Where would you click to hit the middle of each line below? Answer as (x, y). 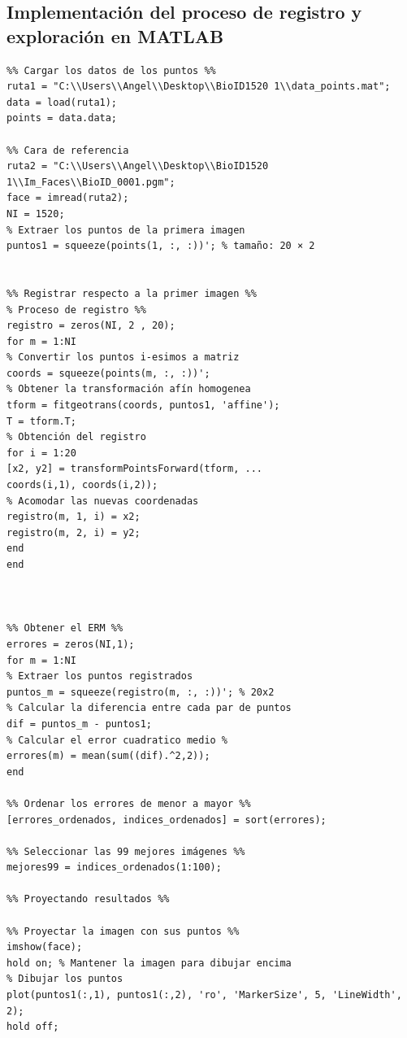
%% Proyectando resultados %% (88, 899)
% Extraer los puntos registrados (100, 676)
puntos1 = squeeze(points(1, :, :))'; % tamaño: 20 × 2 (161, 246)
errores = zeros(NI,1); (71, 644)
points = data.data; (62, 118)
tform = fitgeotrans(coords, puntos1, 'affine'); (143, 406)
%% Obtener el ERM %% (65, 628)
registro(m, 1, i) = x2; (74, 517)
